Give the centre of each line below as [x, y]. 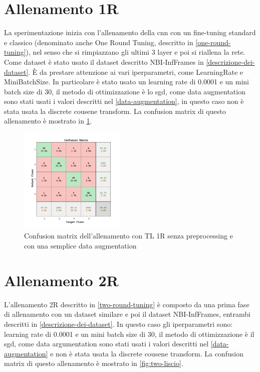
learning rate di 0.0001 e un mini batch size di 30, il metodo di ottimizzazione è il [129, 334]
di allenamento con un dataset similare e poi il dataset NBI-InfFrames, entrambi [127, 314]
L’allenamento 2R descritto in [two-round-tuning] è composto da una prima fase [127, 304]
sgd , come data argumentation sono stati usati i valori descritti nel [106, 344]
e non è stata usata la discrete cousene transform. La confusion [147, 353]
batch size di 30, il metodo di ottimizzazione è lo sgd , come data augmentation [125, 91]
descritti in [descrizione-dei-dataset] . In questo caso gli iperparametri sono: [118, 324]
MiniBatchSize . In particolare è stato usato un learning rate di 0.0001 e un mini [126, 82]
